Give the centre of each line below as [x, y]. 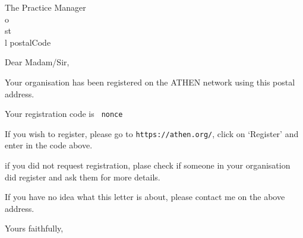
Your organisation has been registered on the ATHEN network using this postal [150, 82]
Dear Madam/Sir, [37, 62]
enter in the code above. [49, 145]
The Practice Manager [45, 7]
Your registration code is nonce [64, 114]
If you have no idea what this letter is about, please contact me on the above [145, 197]
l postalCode [28, 42]
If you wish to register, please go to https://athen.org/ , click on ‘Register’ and [152, 133]
